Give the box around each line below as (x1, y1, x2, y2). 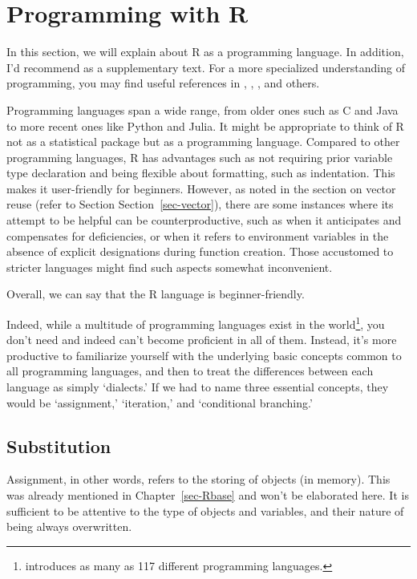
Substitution (6, 433, 111, 458)
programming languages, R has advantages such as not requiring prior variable (6, 148, 393, 165)
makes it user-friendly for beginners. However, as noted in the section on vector (6, 180, 396, 196)
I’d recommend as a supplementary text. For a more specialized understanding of (6, 59, 405, 75)
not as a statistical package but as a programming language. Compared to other (6, 133, 400, 150)
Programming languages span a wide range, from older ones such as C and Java (6, 101, 399, 118)
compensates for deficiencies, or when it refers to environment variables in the (6, 227, 389, 244)
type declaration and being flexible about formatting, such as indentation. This (6, 164, 395, 181)
